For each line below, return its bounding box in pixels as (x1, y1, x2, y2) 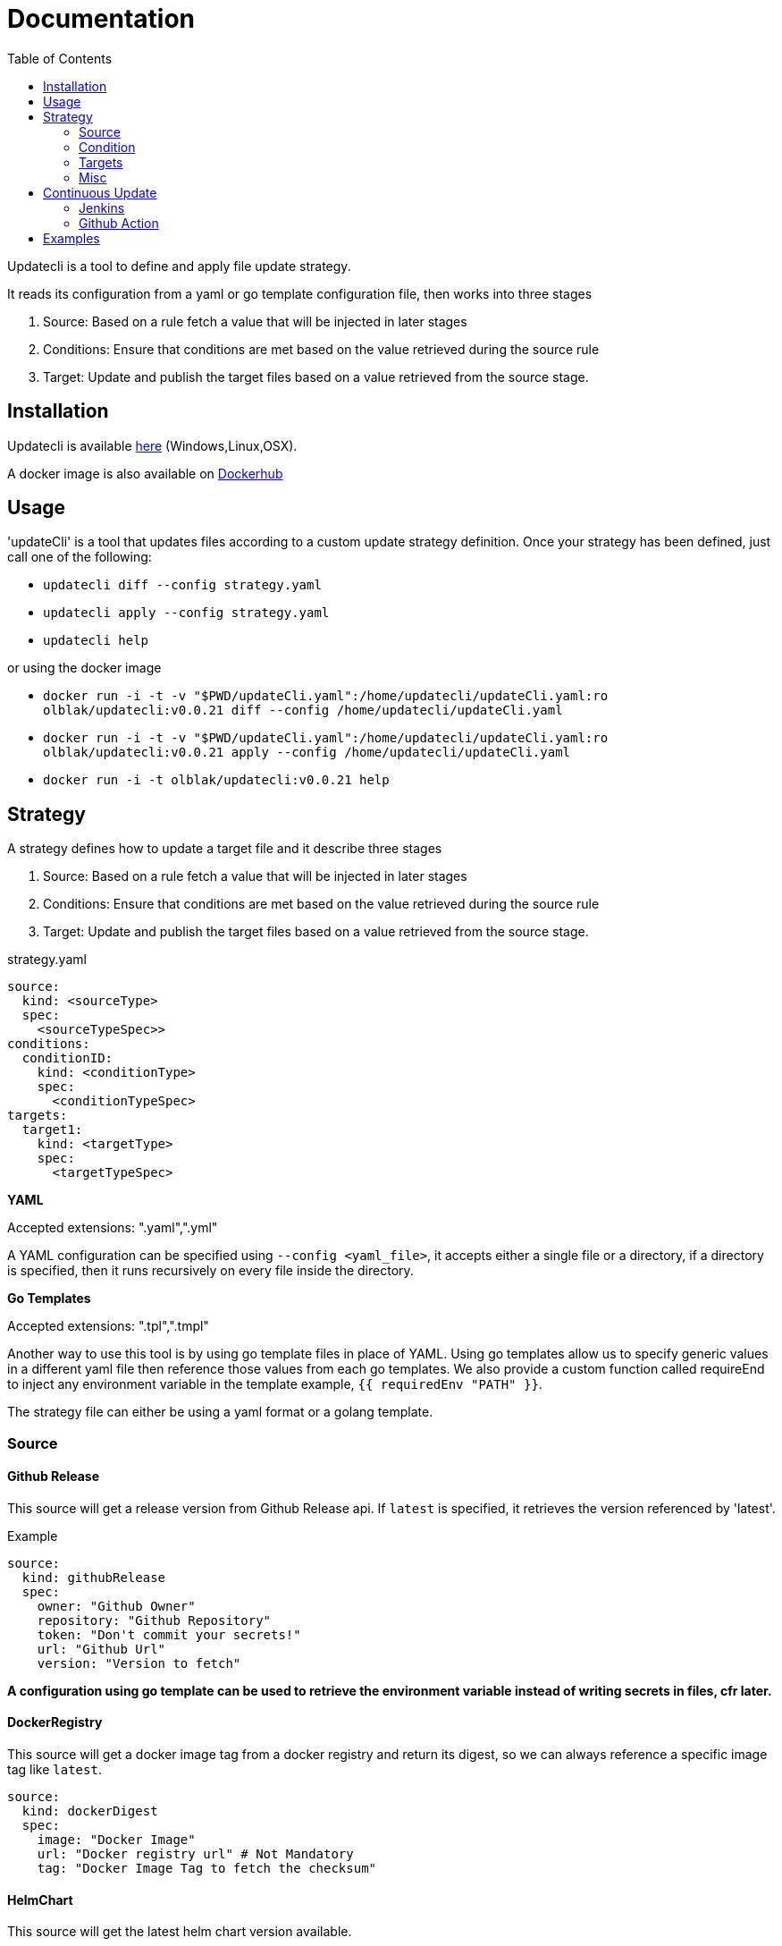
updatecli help (43, 633, 149, 648)
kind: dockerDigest (21, 1804, 158, 1819)
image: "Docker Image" (37, 1832, 196, 1848)
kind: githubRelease (21, 1569, 166, 1585)
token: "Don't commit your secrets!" (37, 1627, 301, 1642)
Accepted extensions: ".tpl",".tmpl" (7, 1318, 209, 1334)
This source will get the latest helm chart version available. (7, 1924, 352, 1940)
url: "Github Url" (37, 1641, 166, 1656)
